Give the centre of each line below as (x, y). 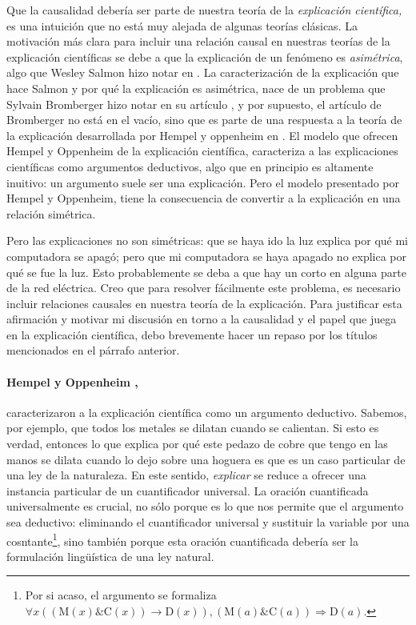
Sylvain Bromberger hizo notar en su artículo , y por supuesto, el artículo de (194, 104)
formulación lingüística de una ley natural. (110, 556)
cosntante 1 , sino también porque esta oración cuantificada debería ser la (182, 539)
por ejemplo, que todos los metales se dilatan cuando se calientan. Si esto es (193, 428)
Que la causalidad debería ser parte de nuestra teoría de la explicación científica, (204, 10)
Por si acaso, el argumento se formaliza (121, 595)
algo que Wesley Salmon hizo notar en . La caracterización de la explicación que (203, 72)
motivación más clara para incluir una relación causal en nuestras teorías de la (198, 41)
